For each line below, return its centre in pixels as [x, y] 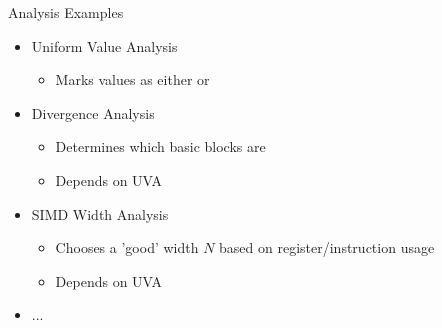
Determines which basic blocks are [160, 146]
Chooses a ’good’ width [127, 247]
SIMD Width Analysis [100, 213]
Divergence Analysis [93, 112]
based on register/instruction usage [327, 247]
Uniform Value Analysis [104, 45]
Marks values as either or [132, 79]
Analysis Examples [66, 12]
